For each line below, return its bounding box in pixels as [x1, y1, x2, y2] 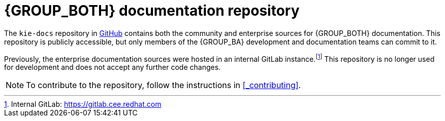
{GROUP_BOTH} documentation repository [4, 2, 300, 19]
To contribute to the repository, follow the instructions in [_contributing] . [26, 80, 301, 91]
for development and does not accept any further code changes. [4, 63, 221, 72]
